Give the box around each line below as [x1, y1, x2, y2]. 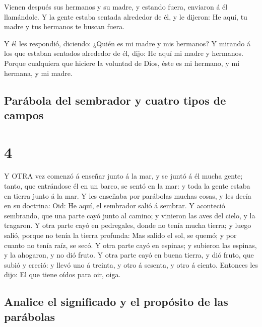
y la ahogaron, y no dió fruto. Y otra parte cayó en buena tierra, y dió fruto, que [4, 250, 254, 260]
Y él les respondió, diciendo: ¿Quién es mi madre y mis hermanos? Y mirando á [4, 38, 250, 48]
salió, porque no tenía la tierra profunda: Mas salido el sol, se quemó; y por [4, 230, 237, 240]
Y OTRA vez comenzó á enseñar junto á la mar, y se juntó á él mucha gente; [4, 171, 243, 181]
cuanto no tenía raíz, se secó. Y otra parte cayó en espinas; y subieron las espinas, [4, 239, 257, 250]
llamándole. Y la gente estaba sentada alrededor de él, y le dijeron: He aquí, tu [4, 11, 247, 22]
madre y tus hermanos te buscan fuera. [4, 21, 125, 32]
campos [4, 107, 44, 122]
